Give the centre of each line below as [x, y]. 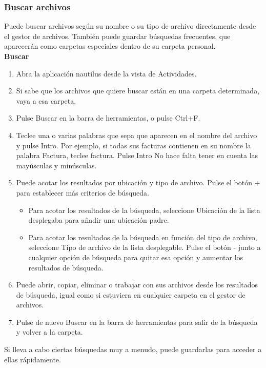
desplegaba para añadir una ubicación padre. [99, 220]
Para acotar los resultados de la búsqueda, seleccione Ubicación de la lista [144, 210]
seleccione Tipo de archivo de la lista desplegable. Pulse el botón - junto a [145, 247]
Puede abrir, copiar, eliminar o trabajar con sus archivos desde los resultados [137, 285]
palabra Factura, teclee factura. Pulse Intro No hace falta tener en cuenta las [137, 155]
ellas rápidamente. [33, 359]
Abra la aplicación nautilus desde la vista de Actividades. [106, 73]
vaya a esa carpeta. [46, 100]
